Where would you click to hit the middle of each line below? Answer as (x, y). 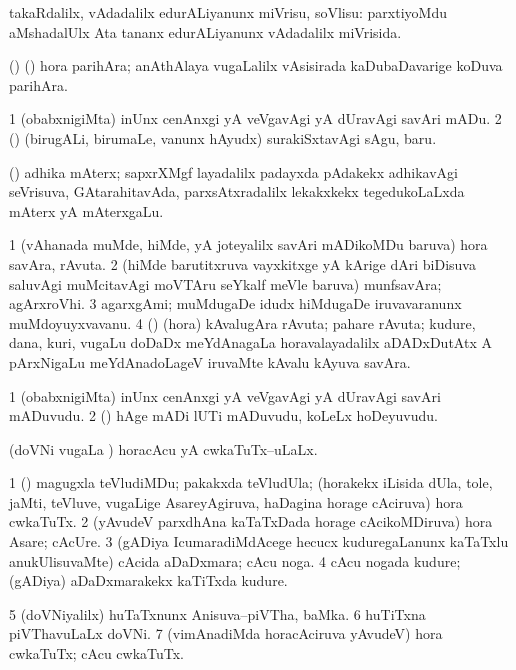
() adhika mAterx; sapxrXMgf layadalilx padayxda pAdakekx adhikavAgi (234, 171)
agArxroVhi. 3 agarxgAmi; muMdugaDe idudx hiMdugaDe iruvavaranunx (235, 303)
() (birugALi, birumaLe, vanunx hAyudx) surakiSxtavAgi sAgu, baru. (223, 137)
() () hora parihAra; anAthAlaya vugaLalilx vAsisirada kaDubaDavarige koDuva (256, 65)
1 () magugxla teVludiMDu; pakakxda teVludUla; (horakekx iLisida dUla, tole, (251, 482)
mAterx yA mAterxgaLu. (86, 210)
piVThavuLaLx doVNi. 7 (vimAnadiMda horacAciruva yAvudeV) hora (226, 633)
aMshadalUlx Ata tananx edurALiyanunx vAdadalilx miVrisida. (205, 31)
